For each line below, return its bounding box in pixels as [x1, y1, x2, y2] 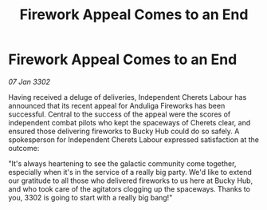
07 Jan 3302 [8, 77, 50, 86]
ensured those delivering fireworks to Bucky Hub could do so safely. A [8, 126, 240, 136]
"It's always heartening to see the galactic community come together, [8, 158, 237, 168]
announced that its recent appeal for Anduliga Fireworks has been [8, 101, 226, 110]
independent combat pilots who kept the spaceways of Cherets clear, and [8, 117, 251, 127]
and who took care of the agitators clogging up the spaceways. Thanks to [8, 184, 251, 193]
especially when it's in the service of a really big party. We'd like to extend [8, 167, 253, 176]
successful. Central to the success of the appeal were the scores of [8, 109, 231, 119]
